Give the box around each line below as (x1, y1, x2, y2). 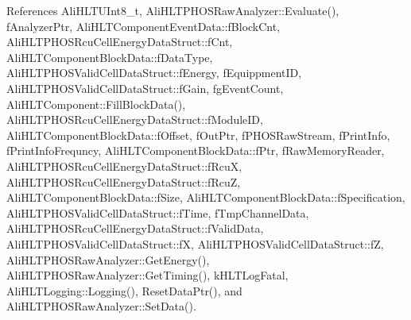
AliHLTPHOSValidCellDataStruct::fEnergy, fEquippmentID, (6, 64, 302, 81)
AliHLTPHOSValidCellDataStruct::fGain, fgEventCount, (6, 79, 284, 96)
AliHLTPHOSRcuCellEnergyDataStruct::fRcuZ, (6, 173, 241, 190)
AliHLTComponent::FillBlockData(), (6, 95, 186, 112)
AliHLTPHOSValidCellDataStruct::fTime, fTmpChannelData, (6, 204, 309, 221)
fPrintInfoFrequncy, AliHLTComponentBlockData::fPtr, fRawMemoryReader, (6, 142, 385, 159)
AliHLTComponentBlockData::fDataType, (6, 48, 213, 65)
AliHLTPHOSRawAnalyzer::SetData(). (6, 298, 196, 314)
